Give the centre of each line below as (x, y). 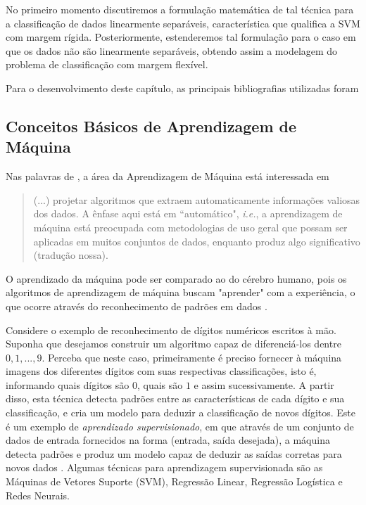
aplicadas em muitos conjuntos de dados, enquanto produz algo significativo (197, 241)
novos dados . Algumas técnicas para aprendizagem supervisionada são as (164, 467)
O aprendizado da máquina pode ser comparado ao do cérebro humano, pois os (176, 278)
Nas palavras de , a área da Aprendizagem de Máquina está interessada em (168, 176)
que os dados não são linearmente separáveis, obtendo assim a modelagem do (172, 50)
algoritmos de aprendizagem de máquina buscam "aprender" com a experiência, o (181, 292)
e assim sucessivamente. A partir (264, 384)
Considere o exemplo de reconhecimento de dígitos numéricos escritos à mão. (171, 330)
